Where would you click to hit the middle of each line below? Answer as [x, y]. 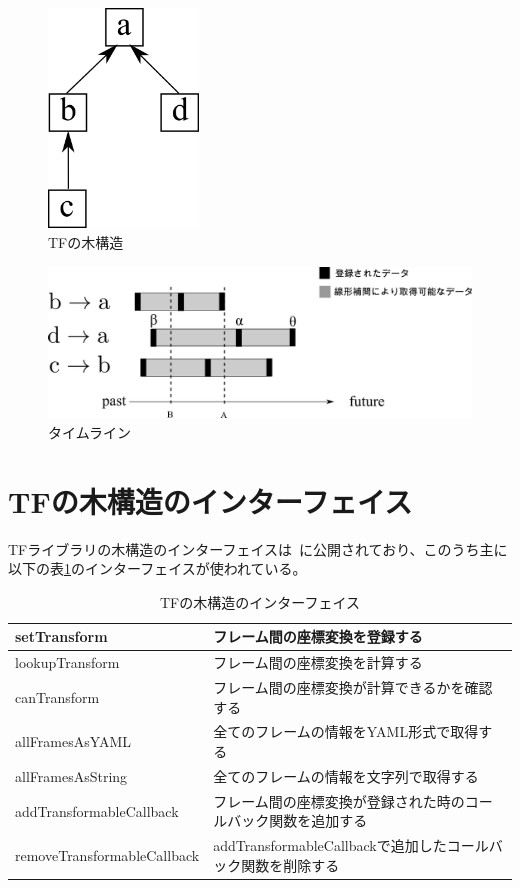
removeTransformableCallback [107, 854]
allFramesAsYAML [73, 741]
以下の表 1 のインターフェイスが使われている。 [157, 568]
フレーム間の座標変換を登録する [318, 636]
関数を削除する [290, 864]
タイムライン [90, 431]
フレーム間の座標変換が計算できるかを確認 [353, 686]
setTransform [61, 636]
